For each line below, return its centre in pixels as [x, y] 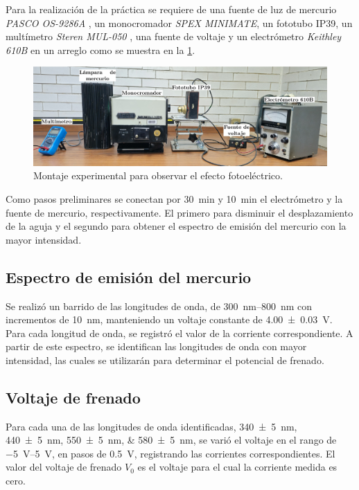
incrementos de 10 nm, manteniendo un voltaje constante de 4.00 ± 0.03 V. [169, 319]
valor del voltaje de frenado [64, 467]
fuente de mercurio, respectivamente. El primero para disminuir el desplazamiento [179, 212]
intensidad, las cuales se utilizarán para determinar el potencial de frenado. [165, 360]
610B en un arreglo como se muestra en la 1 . [100, 49]
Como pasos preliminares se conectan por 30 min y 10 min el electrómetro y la [174, 198]
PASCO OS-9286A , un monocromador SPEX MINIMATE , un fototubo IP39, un [179, 22]
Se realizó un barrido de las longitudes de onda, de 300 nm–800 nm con [159, 306]
